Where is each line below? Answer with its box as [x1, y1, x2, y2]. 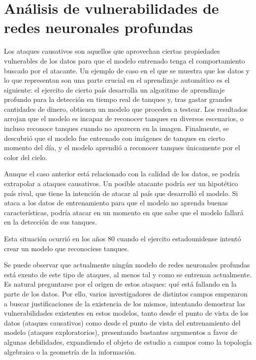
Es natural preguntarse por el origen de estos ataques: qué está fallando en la [4, 279, 237, 289]
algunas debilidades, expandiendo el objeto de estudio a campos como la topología [4, 336, 252, 347]
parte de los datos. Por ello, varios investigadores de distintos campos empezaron [4, 288, 248, 298]
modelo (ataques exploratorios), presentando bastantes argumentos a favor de [4, 327, 238, 337]
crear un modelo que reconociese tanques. [4, 243, 129, 253]
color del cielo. [4, 152, 47, 162]
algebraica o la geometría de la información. [4, 346, 136, 357]
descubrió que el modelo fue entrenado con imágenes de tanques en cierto [4, 132, 225, 143]
